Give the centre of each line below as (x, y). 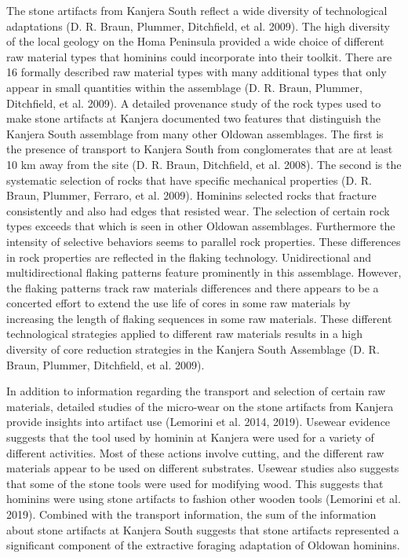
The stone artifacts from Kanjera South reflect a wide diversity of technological (197, 10)
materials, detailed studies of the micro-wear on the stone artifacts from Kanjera (200, 406)
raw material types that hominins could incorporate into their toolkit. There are (199, 56)
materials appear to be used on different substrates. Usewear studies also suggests (203, 468)
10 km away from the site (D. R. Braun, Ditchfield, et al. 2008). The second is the (204, 164)
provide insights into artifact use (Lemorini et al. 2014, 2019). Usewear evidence (199, 422)
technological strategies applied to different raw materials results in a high (185, 334)
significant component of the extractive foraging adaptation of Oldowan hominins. (203, 545)
